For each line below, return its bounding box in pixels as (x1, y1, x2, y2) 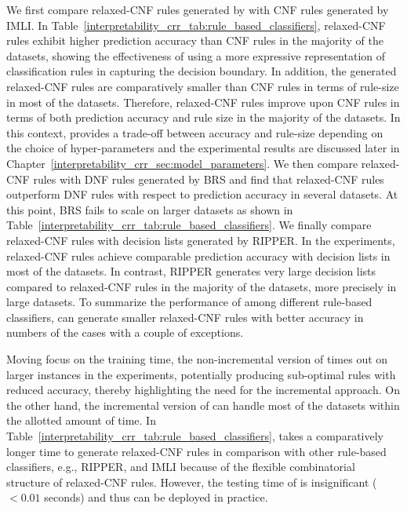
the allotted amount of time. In (6, 412, 156, 429)
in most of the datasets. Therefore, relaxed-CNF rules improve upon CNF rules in (6, 93, 400, 110)
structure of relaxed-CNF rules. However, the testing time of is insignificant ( (6, 473, 377, 490)
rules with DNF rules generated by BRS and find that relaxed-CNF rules (33, 170, 384, 187)
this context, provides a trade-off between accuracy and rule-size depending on (6, 124, 383, 141)
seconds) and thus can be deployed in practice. (44, 489, 268, 506)
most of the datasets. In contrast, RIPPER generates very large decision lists (6, 263, 376, 279)
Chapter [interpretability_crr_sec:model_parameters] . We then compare (6, 155, 358, 171)
